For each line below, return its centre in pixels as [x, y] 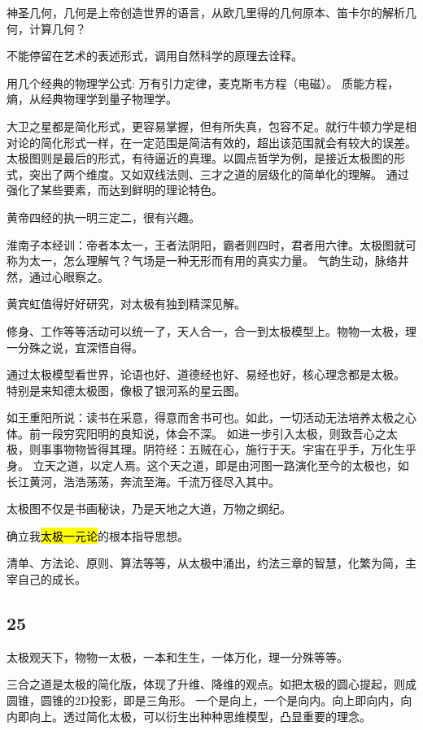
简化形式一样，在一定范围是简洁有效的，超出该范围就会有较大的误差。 [228, 142]
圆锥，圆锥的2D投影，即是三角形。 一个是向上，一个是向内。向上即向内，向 [209, 700]
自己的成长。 [52, 579]
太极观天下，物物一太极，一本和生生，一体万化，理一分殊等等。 [177, 656]
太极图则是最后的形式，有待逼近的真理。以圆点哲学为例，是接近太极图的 [200, 158]
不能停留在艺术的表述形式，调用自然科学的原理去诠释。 [155, 56]
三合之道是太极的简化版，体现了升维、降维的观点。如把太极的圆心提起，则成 [211, 684]
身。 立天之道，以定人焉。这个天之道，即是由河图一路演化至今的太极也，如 [208, 465]
